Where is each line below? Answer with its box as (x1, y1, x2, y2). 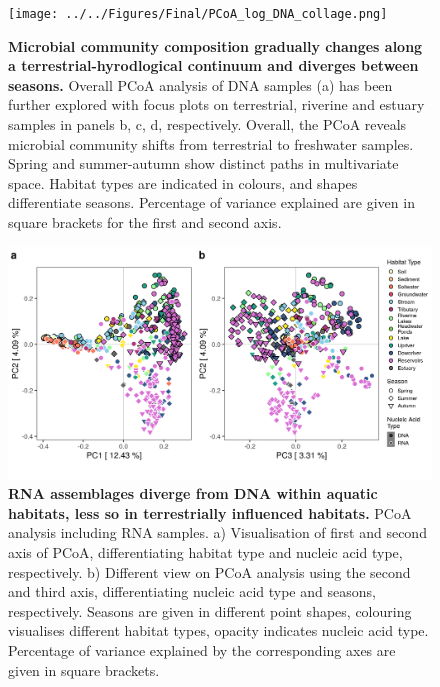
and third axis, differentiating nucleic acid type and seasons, (8, 581, 376, 602)
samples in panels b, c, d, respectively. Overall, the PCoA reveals (8, 114, 407, 135)
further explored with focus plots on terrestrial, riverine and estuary (8, 94, 425, 115)
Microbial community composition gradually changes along (8, 35, 423, 56)
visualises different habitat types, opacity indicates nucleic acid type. (8, 620, 429, 641)
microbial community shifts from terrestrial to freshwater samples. (8, 133, 414, 154)
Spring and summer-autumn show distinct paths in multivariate (8, 153, 399, 174)
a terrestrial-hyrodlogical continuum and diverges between (8, 55, 419, 76)
